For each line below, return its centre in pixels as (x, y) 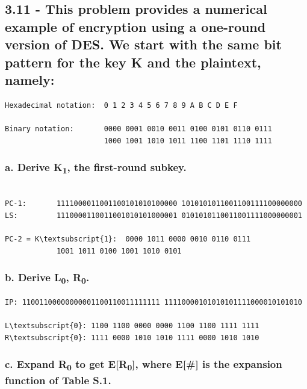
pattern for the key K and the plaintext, (133, 62)
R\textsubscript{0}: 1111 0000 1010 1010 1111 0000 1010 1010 (132, 338)
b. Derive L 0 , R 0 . (47, 278)
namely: (30, 79)
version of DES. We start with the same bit (143, 44)
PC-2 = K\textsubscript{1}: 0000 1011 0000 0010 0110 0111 (128, 239)
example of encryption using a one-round (135, 26)
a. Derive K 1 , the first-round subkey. (96, 168)
